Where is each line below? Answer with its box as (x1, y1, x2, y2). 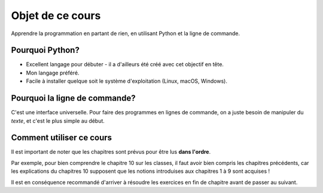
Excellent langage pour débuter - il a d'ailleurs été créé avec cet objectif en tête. (26, 61, 224, 68)
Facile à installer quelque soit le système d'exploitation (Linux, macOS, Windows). (26, 77, 227, 85)
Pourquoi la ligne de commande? (11, 93, 136, 104)
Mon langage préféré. (26, 69, 80, 76)
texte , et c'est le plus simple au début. (11, 117, 105, 124)
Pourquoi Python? (11, 45, 80, 55)
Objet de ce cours (11, 9, 101, 22)
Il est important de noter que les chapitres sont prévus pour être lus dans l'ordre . (11, 148, 211, 155)
